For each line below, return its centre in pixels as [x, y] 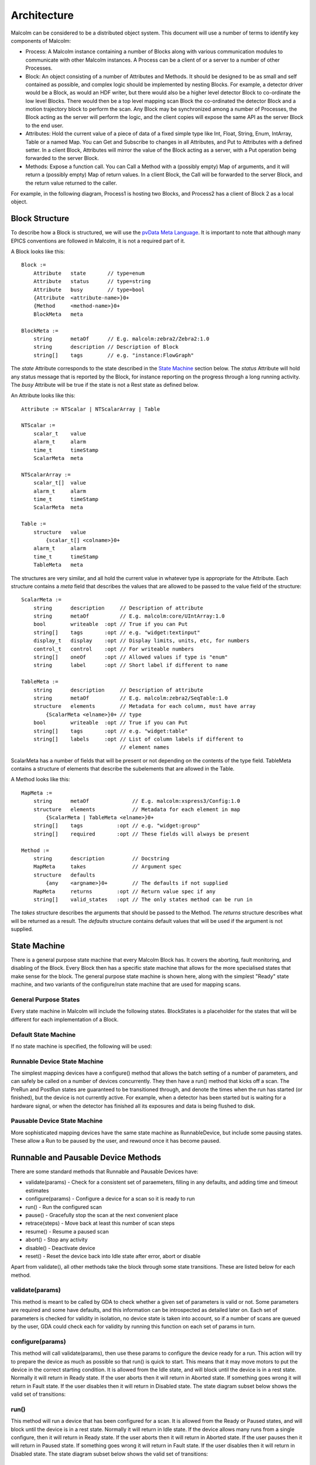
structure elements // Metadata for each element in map [137, 809]
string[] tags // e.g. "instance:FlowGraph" [114, 355]
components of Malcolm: [41, 40]
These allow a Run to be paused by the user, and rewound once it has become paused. [116, 1141]
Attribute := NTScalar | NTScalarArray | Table [91, 409]
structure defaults [64, 875]
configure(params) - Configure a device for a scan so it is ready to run [110, 1199]
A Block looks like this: [38, 251]
